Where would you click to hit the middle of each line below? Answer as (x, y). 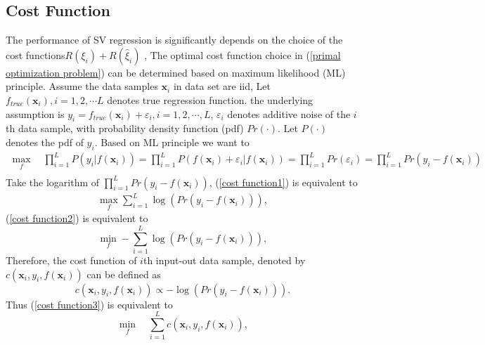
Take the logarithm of (53, 182)
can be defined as (124, 274)
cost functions (35, 54)
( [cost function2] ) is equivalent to (77, 218)
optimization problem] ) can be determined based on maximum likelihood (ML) (176, 72)
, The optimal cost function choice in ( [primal (242, 54)
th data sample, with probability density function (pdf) (125, 128)
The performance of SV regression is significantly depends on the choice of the (174, 40)
